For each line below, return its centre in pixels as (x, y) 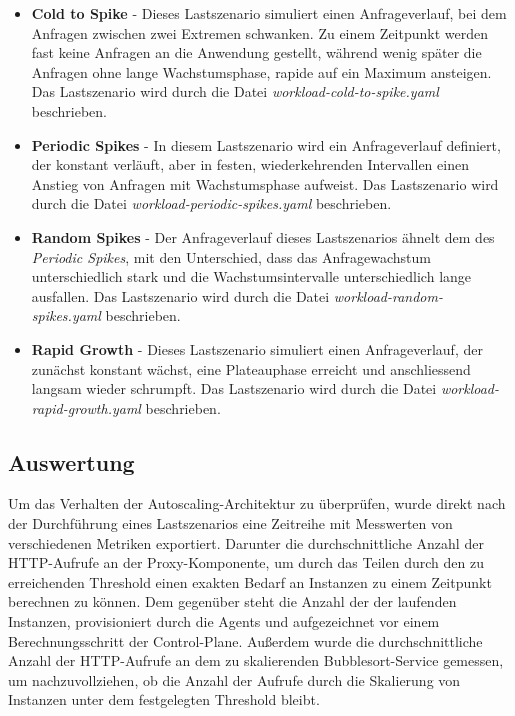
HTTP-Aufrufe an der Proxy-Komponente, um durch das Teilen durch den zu (246, 562)
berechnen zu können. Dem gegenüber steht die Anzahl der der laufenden (232, 601)
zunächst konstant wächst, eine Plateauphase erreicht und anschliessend (251, 368)
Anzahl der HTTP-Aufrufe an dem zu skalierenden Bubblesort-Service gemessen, (256, 660)
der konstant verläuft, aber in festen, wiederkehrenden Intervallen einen (250, 164)
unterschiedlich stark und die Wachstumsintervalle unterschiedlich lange (251, 276)
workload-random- (388, 295)
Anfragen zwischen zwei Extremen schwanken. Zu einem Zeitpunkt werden (259, 32)
